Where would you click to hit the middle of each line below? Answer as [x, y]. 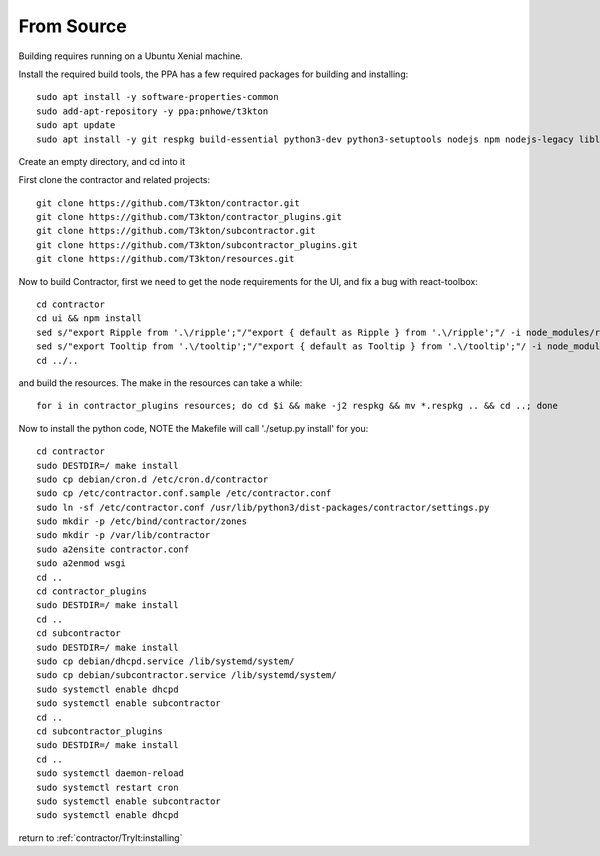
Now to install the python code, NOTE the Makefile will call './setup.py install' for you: [193, 428]
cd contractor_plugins [92, 591]
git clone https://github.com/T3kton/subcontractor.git [176, 231]
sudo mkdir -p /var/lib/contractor [123, 535]
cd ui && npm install [89, 318]
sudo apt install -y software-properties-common [157, 97]
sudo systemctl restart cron [107, 787]
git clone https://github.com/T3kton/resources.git [165, 259]
